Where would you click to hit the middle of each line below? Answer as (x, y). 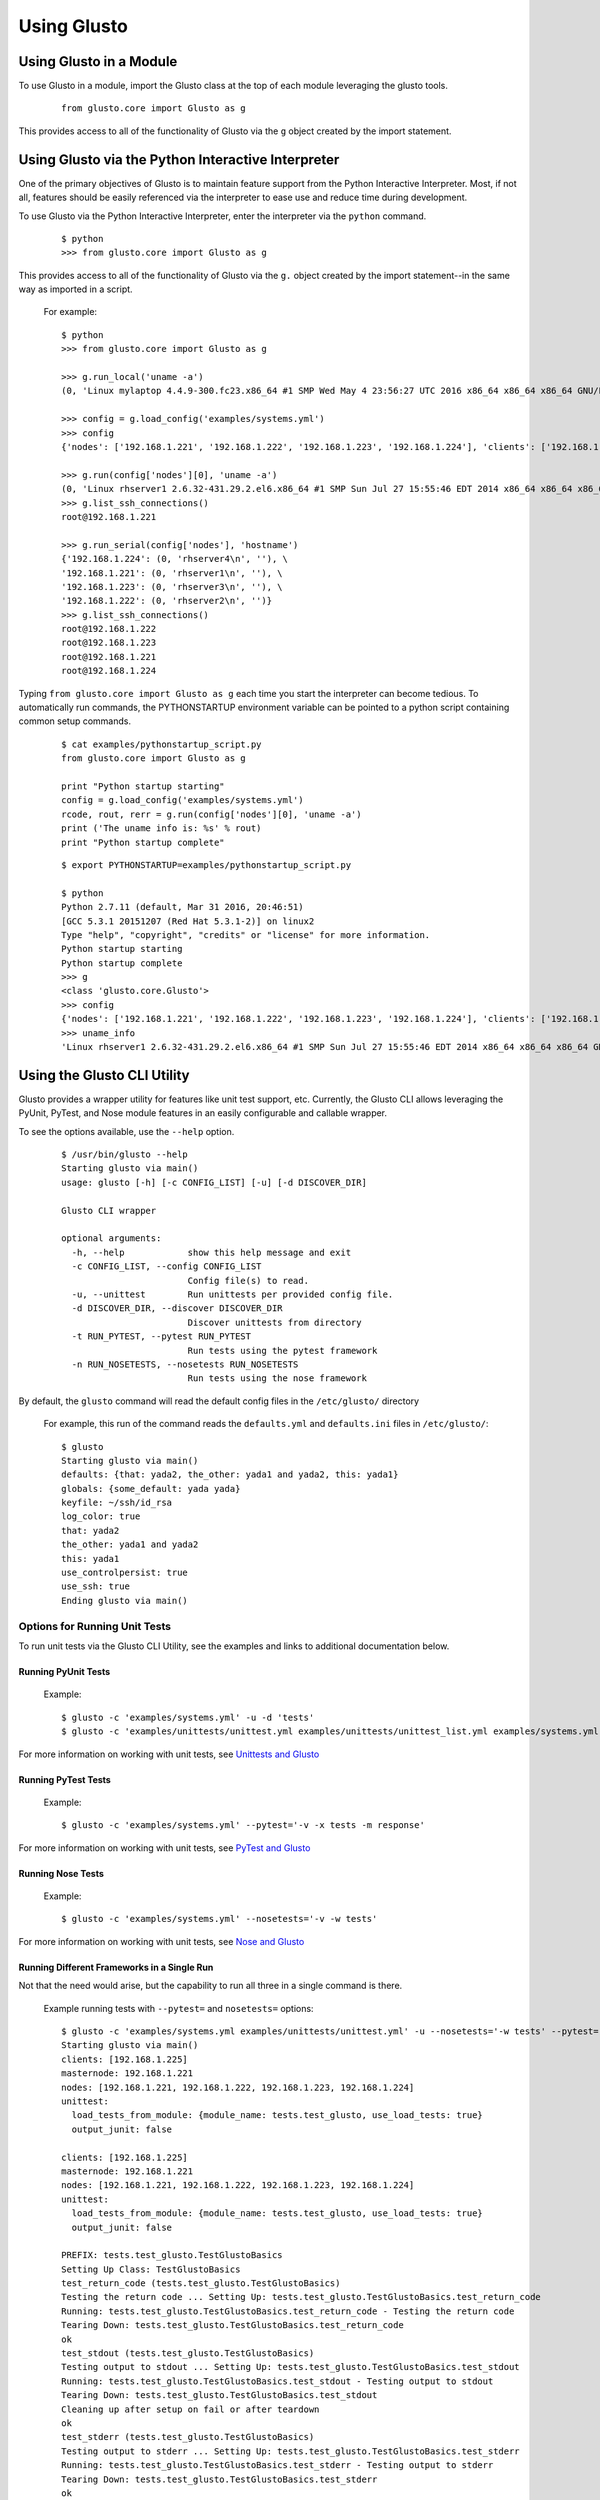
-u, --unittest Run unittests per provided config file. (232, 1294)
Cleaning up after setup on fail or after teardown (190, 2409)
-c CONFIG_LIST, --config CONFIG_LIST (166, 1266)
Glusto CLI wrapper (109, 1210)
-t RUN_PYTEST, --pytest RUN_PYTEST (161, 1336)
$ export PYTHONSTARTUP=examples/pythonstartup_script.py (206, 864)
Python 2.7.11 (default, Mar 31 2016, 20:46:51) (182, 907)
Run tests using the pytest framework (282, 1350)
